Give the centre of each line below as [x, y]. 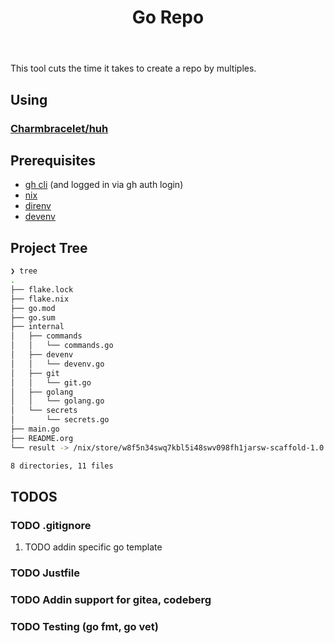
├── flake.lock [42, 289]
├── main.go [35, 429]
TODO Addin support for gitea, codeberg [111, 600]
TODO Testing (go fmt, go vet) [84, 626]
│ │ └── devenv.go [57, 364]
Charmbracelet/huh [59, 128]
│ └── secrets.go [60, 420]
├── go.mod [33, 308]
